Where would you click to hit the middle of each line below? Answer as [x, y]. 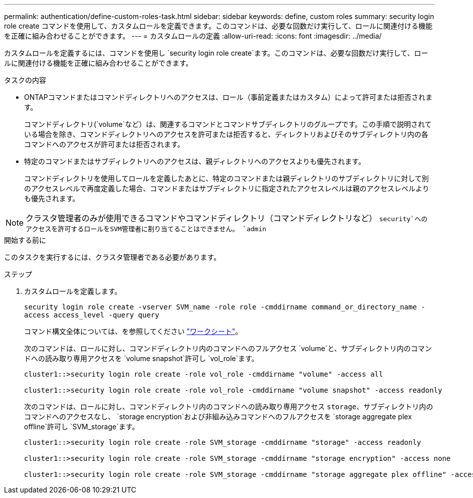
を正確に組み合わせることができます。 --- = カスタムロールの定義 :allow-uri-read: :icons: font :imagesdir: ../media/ [193, 36]
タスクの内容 [25, 80]
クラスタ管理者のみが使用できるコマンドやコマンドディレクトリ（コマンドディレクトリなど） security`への [227, 218]
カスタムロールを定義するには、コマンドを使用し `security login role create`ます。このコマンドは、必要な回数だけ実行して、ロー [216, 53]
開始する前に [25, 240]
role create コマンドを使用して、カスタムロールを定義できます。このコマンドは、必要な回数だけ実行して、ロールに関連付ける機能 [218, 26]
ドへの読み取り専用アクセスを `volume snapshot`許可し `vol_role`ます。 [141, 358]
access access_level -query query [92, 315]
